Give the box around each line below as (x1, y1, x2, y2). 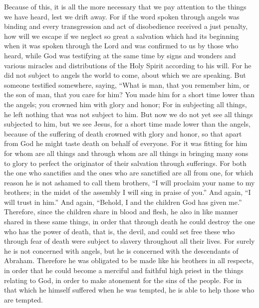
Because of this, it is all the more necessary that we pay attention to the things (4, 1, 247, 11)
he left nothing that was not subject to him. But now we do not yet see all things (4, 109, 253, 119)
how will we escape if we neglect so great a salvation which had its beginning (4, 30, 239, 41)
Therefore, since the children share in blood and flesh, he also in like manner (4, 206, 238, 217)
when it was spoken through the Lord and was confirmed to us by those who (4, 40, 239, 51)
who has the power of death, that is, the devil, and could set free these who (4, 226, 235, 236)
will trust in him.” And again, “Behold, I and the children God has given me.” (4, 196, 242, 207)
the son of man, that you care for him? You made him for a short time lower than (4, 89, 255, 100)
